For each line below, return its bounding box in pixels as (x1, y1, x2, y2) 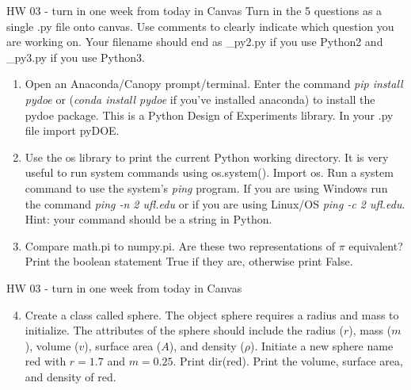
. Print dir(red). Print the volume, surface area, (173, 353, 403, 369)
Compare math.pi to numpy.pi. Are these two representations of (25, 237, 336, 254)
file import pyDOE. (25, 122, 120, 139)
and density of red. (25, 368, 116, 384)
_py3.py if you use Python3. (6, 48, 145, 65)
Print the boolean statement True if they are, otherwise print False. (25, 253, 353, 270)
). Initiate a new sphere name (249, 337, 394, 354)
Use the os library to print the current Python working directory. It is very (25, 148, 389, 165)
